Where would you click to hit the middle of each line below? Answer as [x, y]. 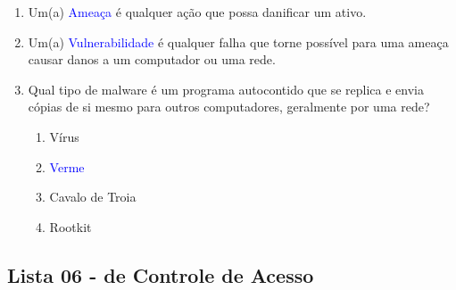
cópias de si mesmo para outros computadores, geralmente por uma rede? [229, 107]
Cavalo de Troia [93, 197]
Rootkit [70, 226]
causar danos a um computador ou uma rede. [152, 59]
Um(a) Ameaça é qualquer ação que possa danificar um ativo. [197, 12]
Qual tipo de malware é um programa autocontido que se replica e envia [226, 89]
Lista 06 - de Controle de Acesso [161, 274]
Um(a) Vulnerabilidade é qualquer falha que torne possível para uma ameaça [238, 41]
